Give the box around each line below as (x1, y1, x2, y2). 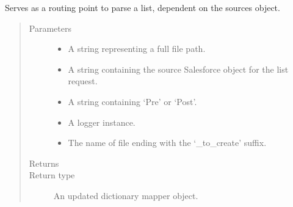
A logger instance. (68, 115, 136, 128)
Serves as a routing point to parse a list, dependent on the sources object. (5, 1, 280, 13)
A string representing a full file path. (68, 42, 206, 55)
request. (68, 74, 98, 87)
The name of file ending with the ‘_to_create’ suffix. (68, 136, 267, 149)
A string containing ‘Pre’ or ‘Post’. (68, 95, 197, 107)
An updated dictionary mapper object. (53, 189, 198, 202)
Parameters (29, 21, 71, 34)
